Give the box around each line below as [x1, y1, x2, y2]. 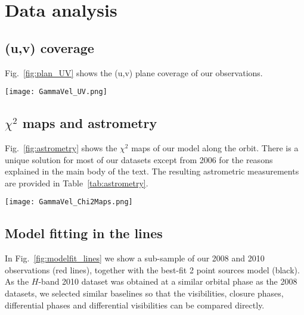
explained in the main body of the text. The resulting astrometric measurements [5, 165, 299, 177]
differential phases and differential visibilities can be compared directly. [5, 298, 265, 311]
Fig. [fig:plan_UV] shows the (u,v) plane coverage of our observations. [5, 66, 263, 79]
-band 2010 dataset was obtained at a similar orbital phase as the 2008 [38, 275, 297, 288]
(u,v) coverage [5, 38, 94, 57]
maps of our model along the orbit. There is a [131, 142, 299, 154]
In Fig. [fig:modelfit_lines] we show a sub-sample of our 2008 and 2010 [5, 252, 265, 264]
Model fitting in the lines [5, 224, 163, 242]
